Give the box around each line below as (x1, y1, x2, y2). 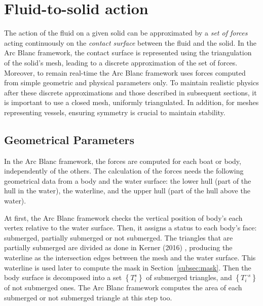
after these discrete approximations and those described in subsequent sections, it (4, 87, 257, 97)
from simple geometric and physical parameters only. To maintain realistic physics (4, 77, 259, 88)
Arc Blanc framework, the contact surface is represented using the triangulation (4, 47, 252, 58)
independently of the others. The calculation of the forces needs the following (4, 165, 244, 176)
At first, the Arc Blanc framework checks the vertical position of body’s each (4, 212, 243, 223)
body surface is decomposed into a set (4, 272, 122, 283)
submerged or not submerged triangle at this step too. (4, 292, 172, 302)
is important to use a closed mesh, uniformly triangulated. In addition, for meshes (4, 97, 259, 108)
